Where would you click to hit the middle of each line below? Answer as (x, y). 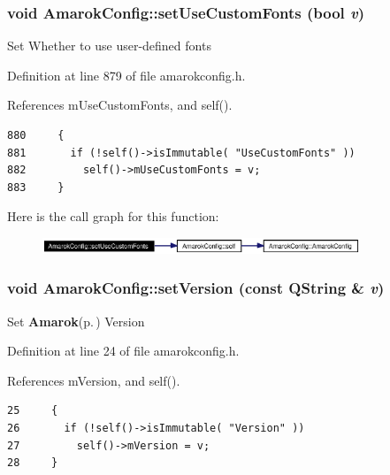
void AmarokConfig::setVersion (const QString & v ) (196, 288)
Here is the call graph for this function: (113, 216)
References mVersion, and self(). (94, 380)
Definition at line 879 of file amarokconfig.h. (126, 75)
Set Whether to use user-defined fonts (109, 46)
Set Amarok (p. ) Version (76, 321)
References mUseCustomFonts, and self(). (120, 105)
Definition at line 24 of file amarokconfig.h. (123, 351)
